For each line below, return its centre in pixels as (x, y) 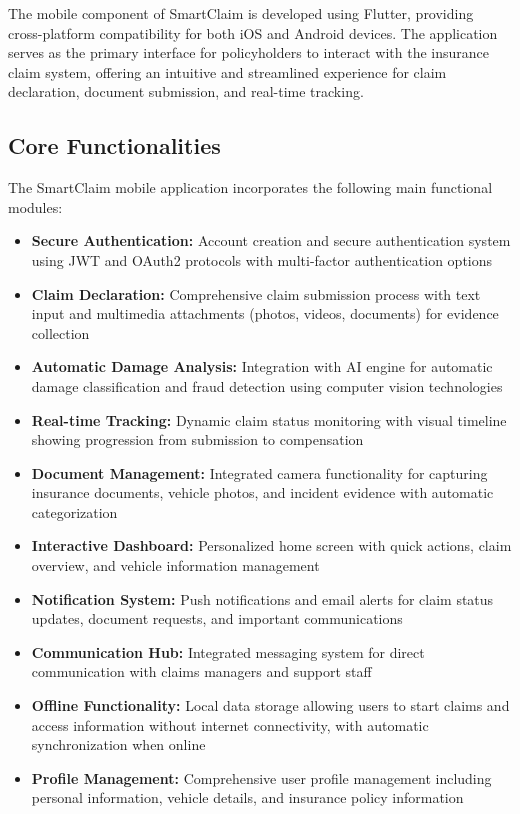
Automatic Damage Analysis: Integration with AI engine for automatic (262, 366)
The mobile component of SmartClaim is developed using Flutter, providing (241, 13)
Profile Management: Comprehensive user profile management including (261, 777)
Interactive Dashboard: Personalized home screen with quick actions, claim (271, 545)
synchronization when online (118, 744)
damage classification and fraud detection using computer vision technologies (267, 385)
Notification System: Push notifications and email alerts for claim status (262, 598)
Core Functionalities (114, 145)
